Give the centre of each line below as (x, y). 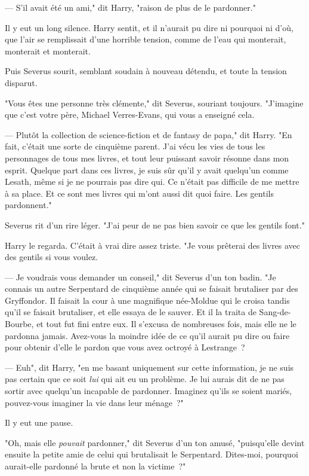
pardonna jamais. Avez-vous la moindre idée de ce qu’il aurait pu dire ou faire (147, 335)
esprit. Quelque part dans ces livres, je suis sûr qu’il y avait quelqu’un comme (147, 170)
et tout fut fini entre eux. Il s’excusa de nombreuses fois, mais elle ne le (166, 324)
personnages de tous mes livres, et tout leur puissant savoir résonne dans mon (147, 158)
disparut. (21, 82)
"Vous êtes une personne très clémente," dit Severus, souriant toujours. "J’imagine (154, 103)
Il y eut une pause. (39, 422)
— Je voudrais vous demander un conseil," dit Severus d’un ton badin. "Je (140, 277)
